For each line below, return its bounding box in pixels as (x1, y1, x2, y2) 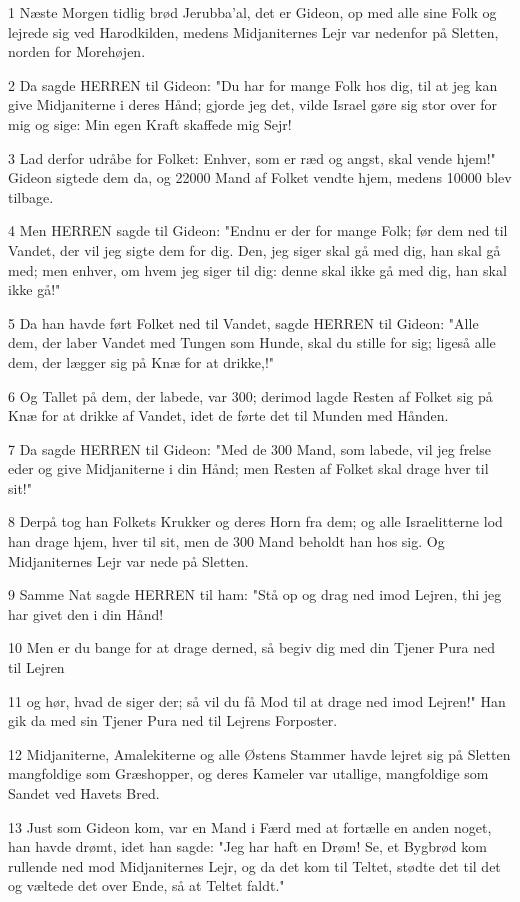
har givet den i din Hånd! (8, 603, 164, 624)
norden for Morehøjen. (8, 41, 146, 62)
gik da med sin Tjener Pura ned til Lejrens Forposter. (8, 710, 338, 731)
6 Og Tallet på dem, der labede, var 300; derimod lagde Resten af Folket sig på (8, 385, 493, 406)
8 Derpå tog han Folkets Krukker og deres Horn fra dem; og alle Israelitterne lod (8, 511, 503, 532)
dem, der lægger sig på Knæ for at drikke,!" (8, 351, 275, 372)
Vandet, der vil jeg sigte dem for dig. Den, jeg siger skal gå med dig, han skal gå (8, 239, 501, 260)
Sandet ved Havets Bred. (8, 783, 160, 803)
